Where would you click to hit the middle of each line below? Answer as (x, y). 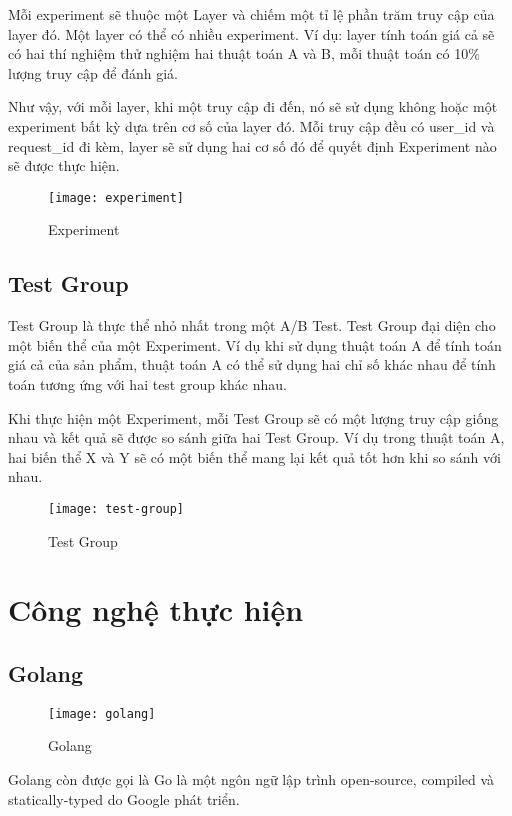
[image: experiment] (116, 197)
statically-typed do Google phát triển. (124, 798)
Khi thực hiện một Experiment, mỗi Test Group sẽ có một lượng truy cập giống (253, 417)
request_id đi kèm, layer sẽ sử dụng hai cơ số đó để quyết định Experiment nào (252, 145)
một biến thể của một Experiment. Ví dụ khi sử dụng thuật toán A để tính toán (255, 344)
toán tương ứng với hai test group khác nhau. (147, 383)
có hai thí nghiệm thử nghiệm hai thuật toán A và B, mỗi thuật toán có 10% (244, 53)
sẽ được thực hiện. (64, 165)
